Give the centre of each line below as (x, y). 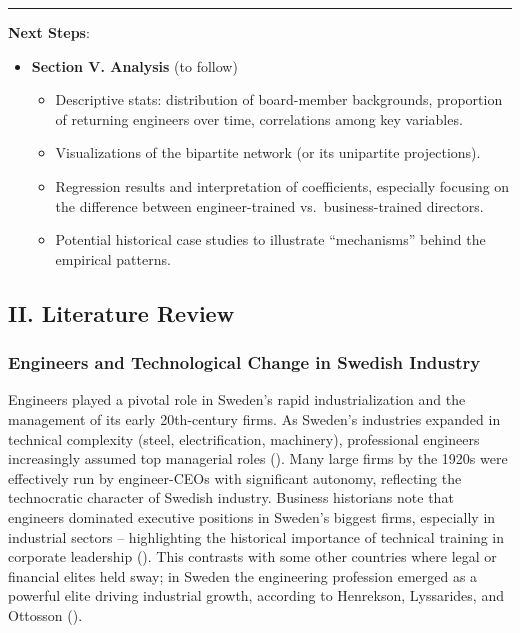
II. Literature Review (121, 312)
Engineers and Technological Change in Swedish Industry (244, 362)
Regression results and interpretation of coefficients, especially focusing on (282, 185)
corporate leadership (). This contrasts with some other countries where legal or (252, 556)
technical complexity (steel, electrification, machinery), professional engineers (244, 438)
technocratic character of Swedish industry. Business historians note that (231, 497)
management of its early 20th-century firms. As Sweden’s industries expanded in (254, 418)
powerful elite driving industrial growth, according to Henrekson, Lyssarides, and (256, 595)
